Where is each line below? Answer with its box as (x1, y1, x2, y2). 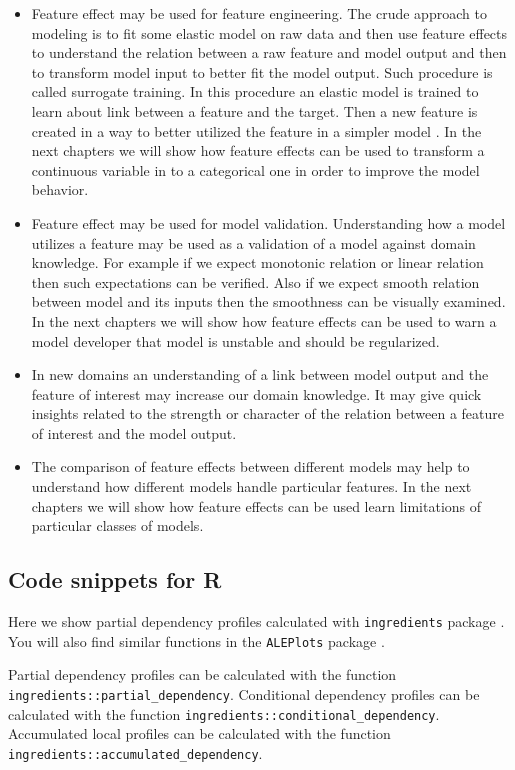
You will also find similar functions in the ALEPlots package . (8, 630, 385, 651)
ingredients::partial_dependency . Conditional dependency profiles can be (8, 683, 480, 704)
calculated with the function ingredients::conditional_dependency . (8, 703, 440, 724)
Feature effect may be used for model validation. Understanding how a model (31, 212, 506, 233)
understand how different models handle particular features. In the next (31, 476, 472, 497)
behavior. (31, 179, 89, 200)
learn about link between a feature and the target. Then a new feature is (31, 100, 478, 121)
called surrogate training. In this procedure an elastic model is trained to (31, 81, 479, 102)
